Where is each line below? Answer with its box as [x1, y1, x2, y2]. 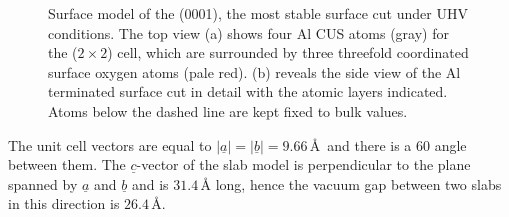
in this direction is [8, 193, 120, 214]
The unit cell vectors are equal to [8, 134, 212, 155]
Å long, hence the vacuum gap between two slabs [200, 173, 502, 194]
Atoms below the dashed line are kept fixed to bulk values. [48, 100, 408, 121]
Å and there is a [309, 134, 412, 155]
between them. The [8, 154, 126, 175]
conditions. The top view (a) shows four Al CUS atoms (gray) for [48, 22, 449, 43]
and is [131, 173, 169, 194]
